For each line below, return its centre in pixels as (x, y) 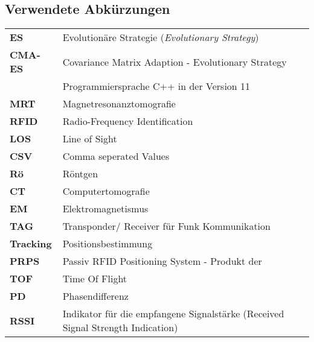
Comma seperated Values (116, 156)
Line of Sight (90, 139)
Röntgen (80, 174)
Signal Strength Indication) (120, 328)
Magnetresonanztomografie (119, 104)
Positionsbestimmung (107, 244)
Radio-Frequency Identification (128, 121)
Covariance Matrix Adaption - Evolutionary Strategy (175, 62)
